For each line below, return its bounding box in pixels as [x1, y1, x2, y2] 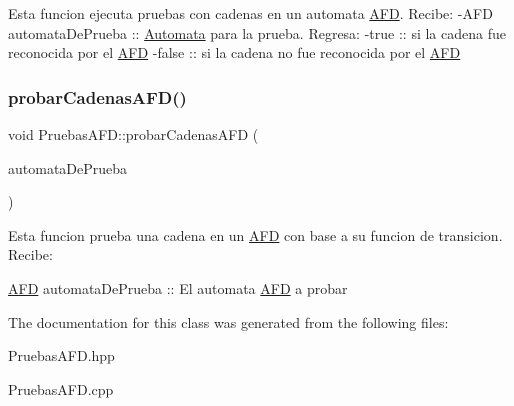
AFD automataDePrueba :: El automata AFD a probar [8, 277, 348, 298]
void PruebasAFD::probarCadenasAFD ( [8, 124, 259, 144]
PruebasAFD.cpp [8, 378, 114, 399]
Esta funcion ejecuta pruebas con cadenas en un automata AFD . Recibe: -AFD [8, 3, 493, 23]
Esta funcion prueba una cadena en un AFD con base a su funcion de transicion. [8, 224, 503, 245]
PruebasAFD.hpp [8, 345, 115, 366]
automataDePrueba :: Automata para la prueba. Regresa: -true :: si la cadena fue [8, 22, 506, 43]
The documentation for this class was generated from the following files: [8, 311, 449, 332]
